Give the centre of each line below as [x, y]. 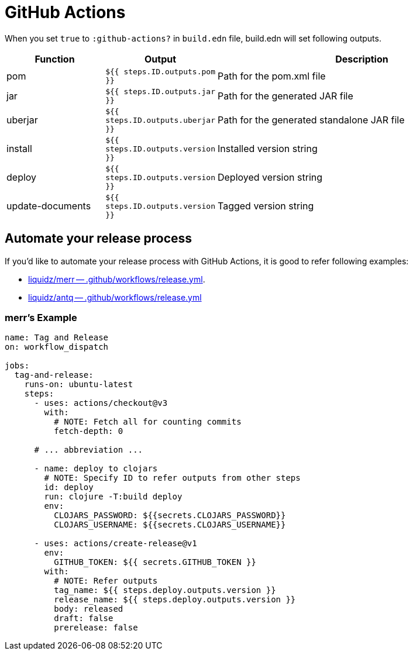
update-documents [49, 206]
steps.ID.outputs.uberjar [160, 120]
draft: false [84, 618]
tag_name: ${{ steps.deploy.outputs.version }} [165, 590]
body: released [89, 609]
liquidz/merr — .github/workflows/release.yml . [117, 279]
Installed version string [267, 149]
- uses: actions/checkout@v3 [101, 403]
